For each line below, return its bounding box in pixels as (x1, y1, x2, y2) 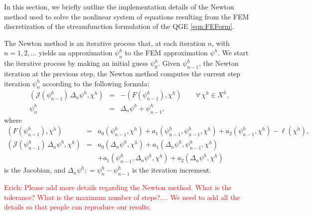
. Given (158, 58, 180, 68)
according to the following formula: (42, 78, 150, 88)
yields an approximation (38, 47, 113, 58)
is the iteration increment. (132, 165, 212, 175)
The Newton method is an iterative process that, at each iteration (4, 37, 205, 48)
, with (212, 37, 230, 48)
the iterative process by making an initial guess (4, 58, 148, 68)
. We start (217, 47, 249, 58)
